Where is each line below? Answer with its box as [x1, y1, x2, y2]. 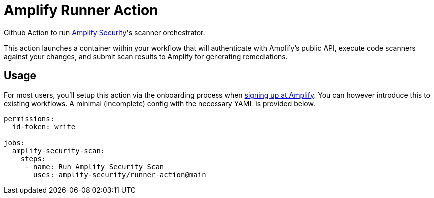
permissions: [4, 114, 55, 123]
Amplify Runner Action [4, 2, 158, 19]
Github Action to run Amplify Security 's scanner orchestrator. [4, 28, 205, 37]
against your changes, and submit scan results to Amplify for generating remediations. [4, 52, 288, 61]
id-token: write [12, 122, 76, 131]
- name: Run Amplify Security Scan [25, 162, 164, 171]
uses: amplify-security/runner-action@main [33, 170, 206, 179]
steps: [20, 154, 46, 163]
